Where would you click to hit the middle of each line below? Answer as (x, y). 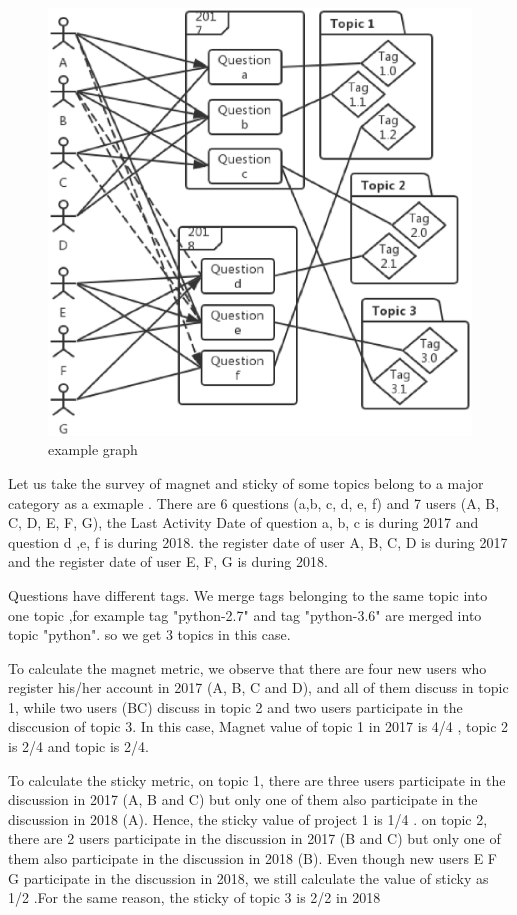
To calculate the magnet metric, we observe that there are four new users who (247, 667)
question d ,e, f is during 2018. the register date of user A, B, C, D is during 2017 (258, 541)
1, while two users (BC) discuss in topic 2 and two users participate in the (235, 706)
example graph (93, 449)
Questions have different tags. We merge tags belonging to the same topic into (248, 594)
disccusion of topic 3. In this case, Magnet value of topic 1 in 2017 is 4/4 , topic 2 (258, 726)
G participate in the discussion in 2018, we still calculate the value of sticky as (248, 877)
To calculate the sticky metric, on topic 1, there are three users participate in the (257, 779)
